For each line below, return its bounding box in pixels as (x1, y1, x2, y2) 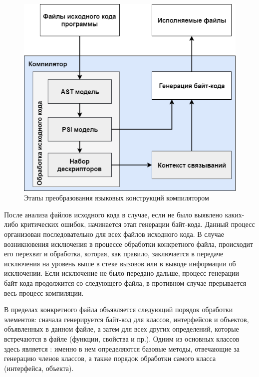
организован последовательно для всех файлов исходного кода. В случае (4, 229, 224, 239)
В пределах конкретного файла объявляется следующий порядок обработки (4, 304, 233, 315)
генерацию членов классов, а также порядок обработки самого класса (4, 353, 216, 364)
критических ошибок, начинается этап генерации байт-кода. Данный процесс (20, 219, 255, 229)
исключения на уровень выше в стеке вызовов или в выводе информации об (4, 258, 236, 268)
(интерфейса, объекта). (4, 363, 74, 373)
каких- (225, 209, 245, 219)
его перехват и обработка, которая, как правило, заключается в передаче (4, 248, 224, 259)
